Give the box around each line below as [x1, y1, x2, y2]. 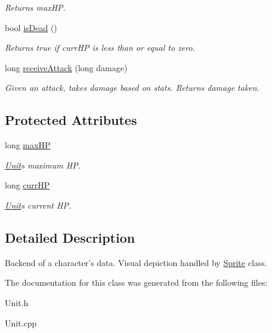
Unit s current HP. [5, 198, 72, 211]
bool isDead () [5, 21, 57, 33]
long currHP [5, 179, 50, 191]
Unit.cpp [5, 316, 37, 329]
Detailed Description [5, 228, 135, 246]
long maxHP [5, 139, 51, 151]
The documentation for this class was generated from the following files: [5, 276, 268, 289]
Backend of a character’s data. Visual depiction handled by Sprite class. [5, 256, 267, 268]
